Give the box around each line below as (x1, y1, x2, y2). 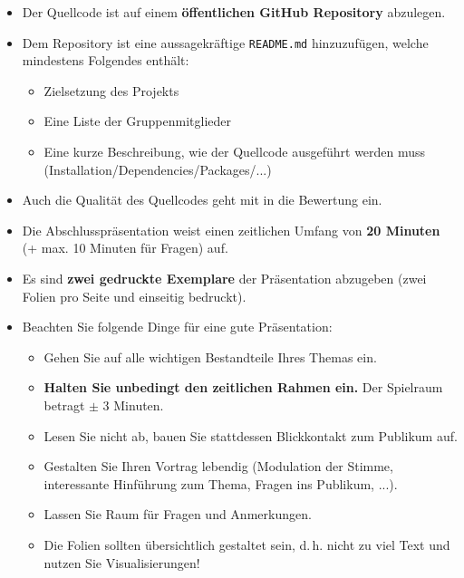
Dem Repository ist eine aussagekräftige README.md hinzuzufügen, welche (22, 33, 429, 52)
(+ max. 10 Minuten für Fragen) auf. (22, 238, 228, 257)
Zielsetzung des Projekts (43, 81, 179, 100)
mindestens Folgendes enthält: (22, 51, 189, 70)
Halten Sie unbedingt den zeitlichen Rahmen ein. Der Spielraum (43, 378, 443, 397)
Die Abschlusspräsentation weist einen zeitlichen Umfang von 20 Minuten (22, 220, 440, 239)
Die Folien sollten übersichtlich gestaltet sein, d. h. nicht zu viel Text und (43, 535, 450, 554)
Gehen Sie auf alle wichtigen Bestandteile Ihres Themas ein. (43, 347, 377, 366)
